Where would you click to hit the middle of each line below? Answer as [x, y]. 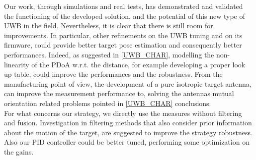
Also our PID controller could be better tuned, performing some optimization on [127, 142]
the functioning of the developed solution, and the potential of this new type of [125, 16]
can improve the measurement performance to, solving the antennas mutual [119, 93]
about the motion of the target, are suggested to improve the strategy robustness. [128, 132]
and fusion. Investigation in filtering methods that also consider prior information [128, 123]
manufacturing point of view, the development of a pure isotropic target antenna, [128, 83]
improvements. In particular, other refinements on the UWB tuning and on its [123, 35]
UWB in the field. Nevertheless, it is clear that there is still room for [109, 26]
